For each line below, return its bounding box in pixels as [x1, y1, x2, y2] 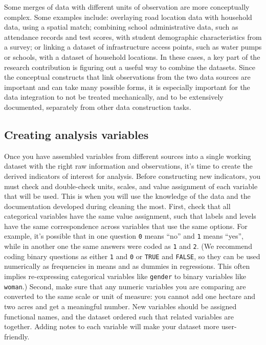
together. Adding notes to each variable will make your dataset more [4, 321, 219, 332]
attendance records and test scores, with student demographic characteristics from [4, 31, 262, 42]
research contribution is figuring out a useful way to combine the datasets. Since [4, 61, 255, 72]
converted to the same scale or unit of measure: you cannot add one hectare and [4, 291, 256, 302]
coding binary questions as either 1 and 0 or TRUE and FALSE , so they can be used [4, 250, 260, 261]
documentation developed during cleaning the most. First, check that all [4, 200, 231, 211]
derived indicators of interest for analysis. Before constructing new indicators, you [4, 170, 261, 181]
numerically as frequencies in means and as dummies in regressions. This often [4, 261, 250, 271]
